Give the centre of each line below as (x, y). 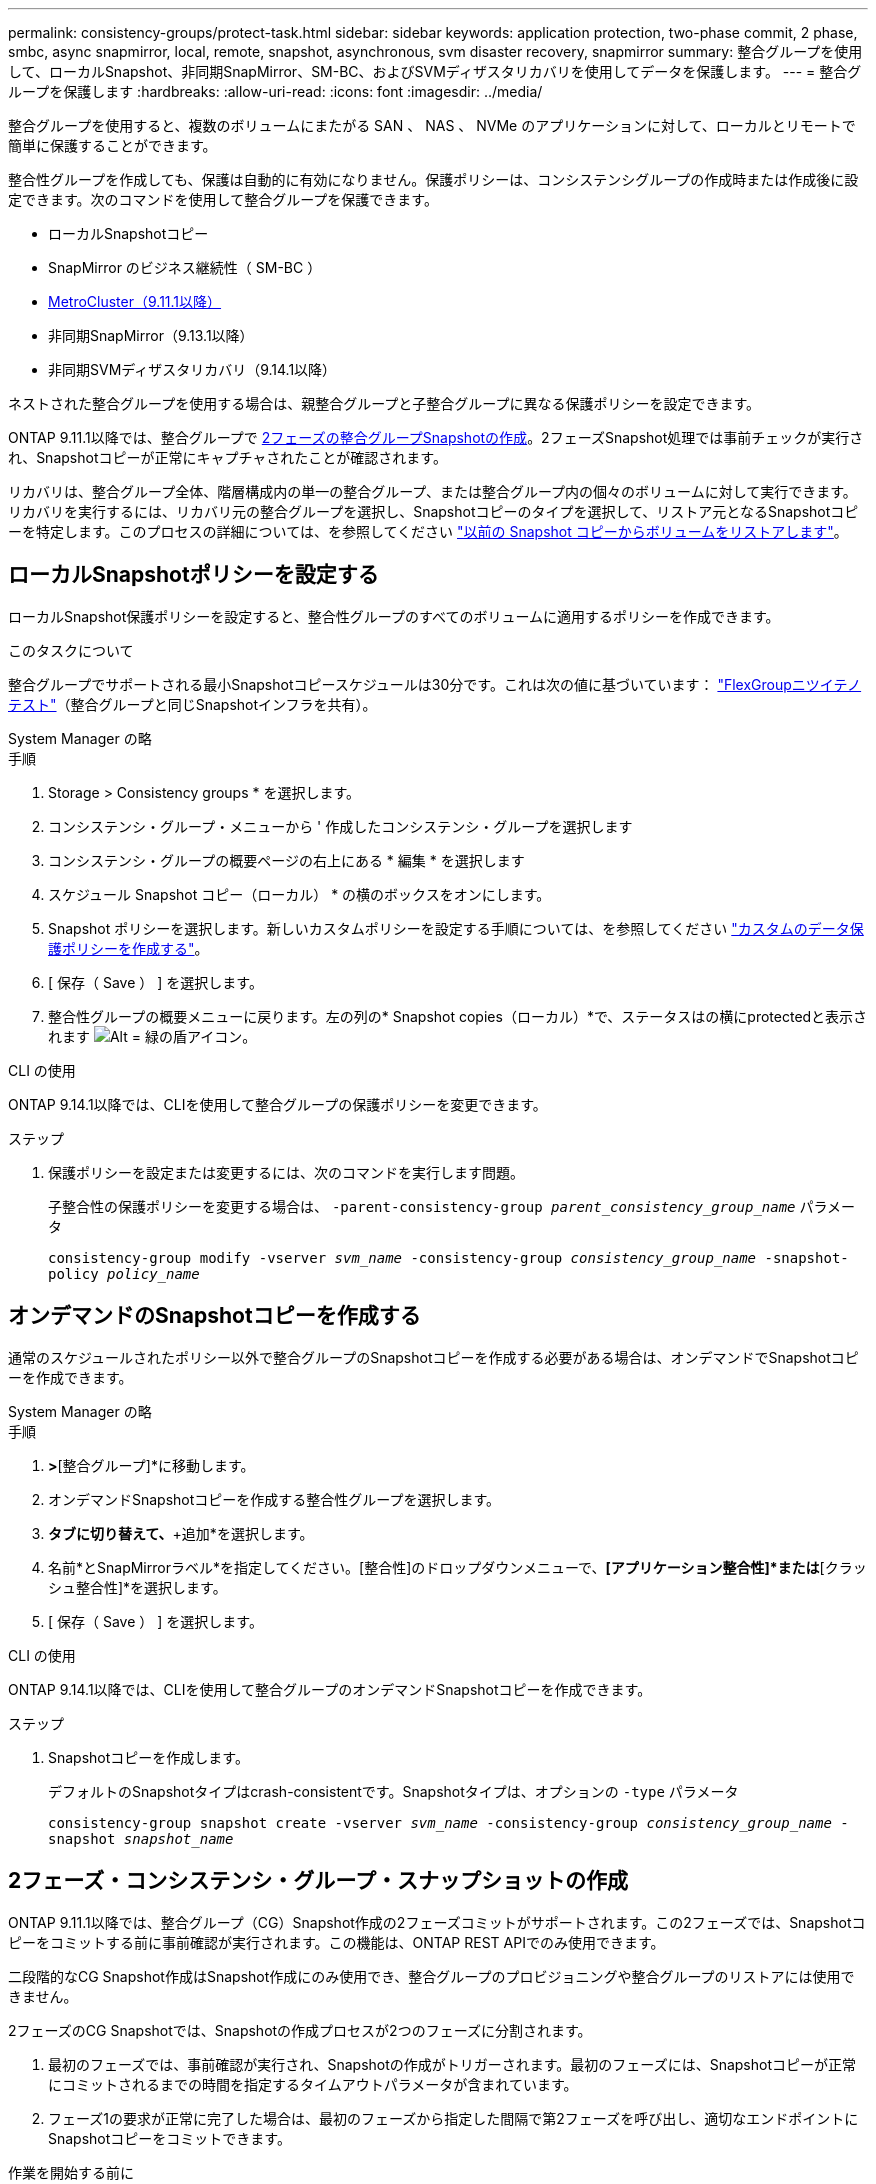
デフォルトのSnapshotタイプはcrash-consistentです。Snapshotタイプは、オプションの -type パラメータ (393, 1791)
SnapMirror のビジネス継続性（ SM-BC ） (185, 267)
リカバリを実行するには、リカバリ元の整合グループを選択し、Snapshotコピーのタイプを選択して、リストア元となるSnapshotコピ (433, 511)
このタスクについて (71, 650)
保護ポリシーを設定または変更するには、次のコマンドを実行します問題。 (286, 1172)
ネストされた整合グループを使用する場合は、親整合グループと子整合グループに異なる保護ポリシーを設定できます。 (384, 403)
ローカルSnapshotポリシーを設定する (193, 575)
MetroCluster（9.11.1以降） (135, 301)
